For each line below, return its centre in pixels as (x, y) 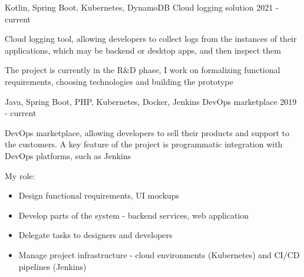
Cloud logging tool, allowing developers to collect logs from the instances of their (151, 39)
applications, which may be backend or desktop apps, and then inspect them (143, 50)
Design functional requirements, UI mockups (99, 195)
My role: (20, 175)
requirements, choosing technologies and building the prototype (119, 81)
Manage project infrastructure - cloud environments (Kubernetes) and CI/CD (159, 254)
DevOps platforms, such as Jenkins (68, 155)
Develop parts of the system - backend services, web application (134, 215)
